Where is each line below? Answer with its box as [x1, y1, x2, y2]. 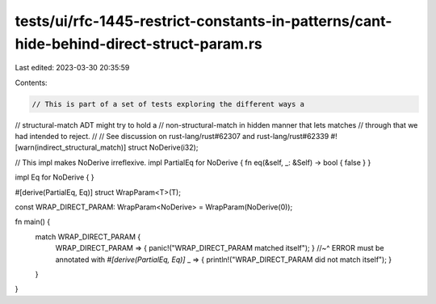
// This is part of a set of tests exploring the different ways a [31, 99, 305, 108]
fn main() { [15, 217, 51, 226]
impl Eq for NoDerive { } [15, 172, 94, 182]
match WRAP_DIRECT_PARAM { [35, 231, 141, 242]
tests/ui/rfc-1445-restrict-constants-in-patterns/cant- [15, 12, 392, 30]
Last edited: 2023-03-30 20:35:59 [15, 63, 130, 73]
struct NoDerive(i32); [128, 142, 199, 153]
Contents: [15, 78, 48, 87]
